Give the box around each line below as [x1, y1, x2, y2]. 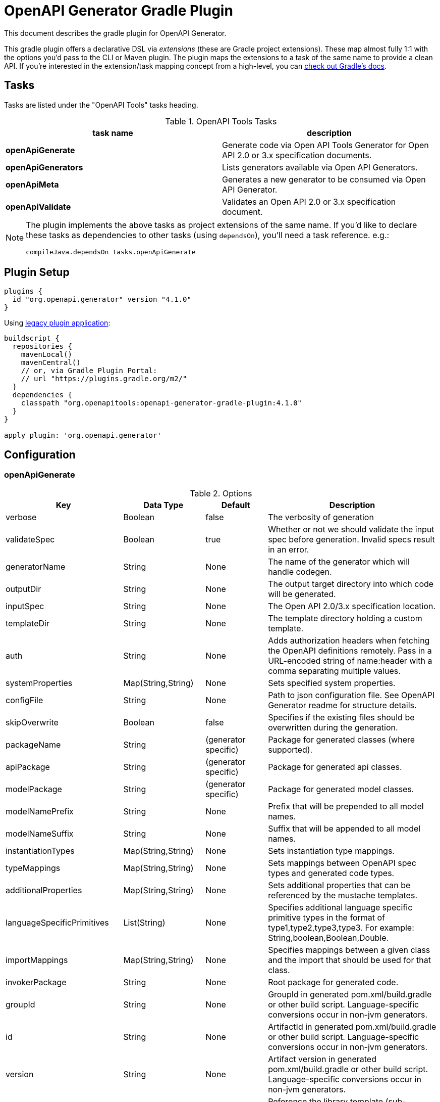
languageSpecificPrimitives [6, 917, 109, 928]
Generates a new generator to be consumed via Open [222, 174, 426, 185]
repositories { [12, 342, 72, 351]
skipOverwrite [6, 717, 59, 727]
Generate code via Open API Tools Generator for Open [222, 140, 429, 150]
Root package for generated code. [268, 977, 399, 987]
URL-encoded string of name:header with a [268, 655, 432, 666]
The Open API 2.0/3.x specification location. [268, 601, 436, 611]
